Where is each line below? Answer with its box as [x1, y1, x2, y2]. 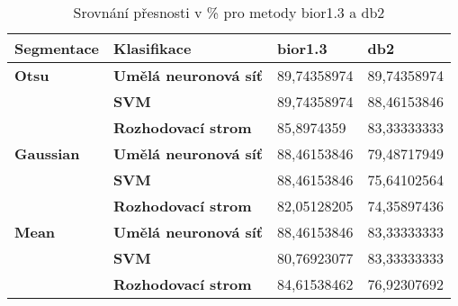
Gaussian [14, 143, 80, 164]
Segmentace [14, 38, 100, 58]
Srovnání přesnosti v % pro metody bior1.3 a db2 [73, 2, 385, 22]
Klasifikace [113, 38, 192, 58]
